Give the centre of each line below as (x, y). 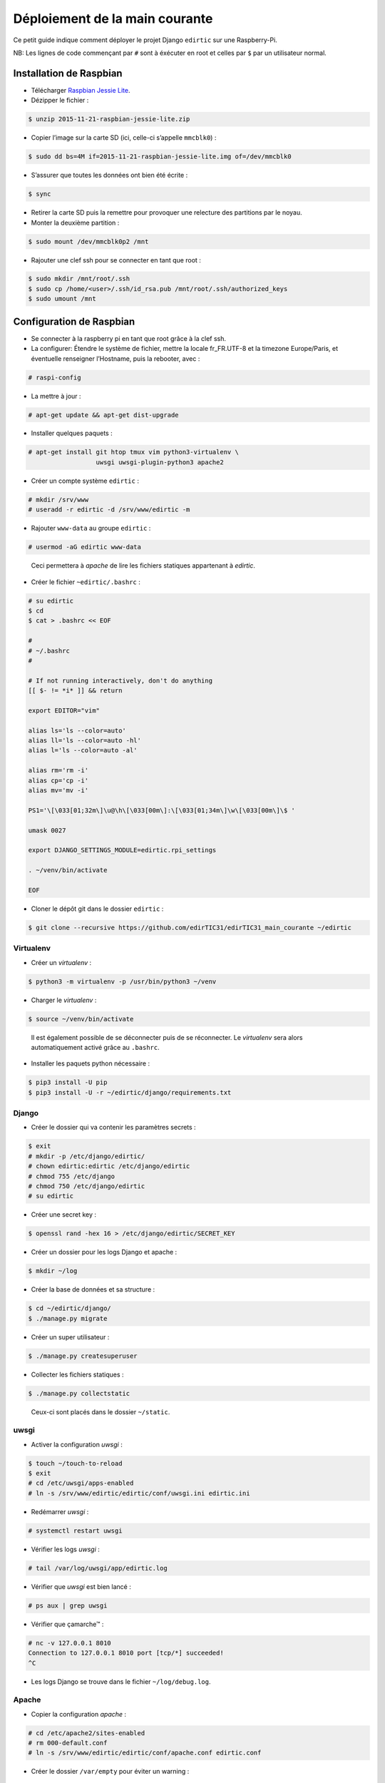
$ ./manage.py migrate (68, 1318)
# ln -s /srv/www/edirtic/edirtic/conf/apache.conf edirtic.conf (145, 1753)
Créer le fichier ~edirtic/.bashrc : (86, 582)
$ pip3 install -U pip (68, 1083)
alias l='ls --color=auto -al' (83, 750)
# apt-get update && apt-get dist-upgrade (103, 415)
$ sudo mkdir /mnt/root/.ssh (79, 279)
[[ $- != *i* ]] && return (75, 691)
